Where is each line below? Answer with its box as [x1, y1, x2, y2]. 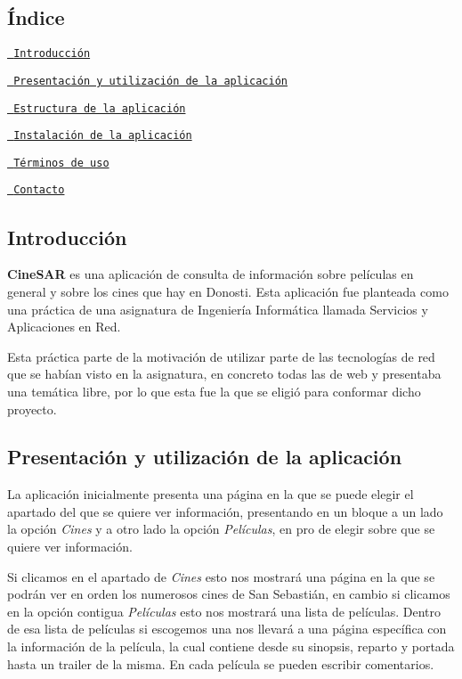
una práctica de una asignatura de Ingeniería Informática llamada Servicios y [7, 299, 428, 318]
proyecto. [7, 399, 57, 418]
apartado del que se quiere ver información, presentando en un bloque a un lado [7, 502, 443, 520]
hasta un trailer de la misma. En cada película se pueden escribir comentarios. [7, 654, 434, 673]
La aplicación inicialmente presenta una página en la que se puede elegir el [7, 485, 414, 503]
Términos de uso [13, 156, 109, 169]
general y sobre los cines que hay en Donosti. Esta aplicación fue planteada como [7, 282, 449, 300]
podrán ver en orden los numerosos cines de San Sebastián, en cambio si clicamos [7, 585, 450, 603]
